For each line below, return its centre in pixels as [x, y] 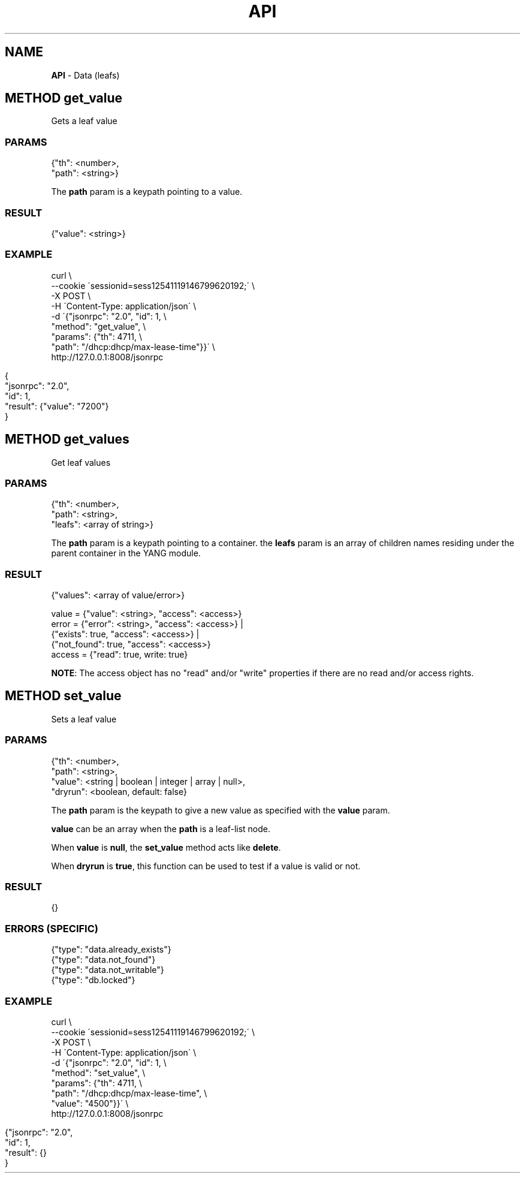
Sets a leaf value [84, 719]
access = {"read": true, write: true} [120, 655]
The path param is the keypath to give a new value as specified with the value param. [221, 810]
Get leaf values [81, 462]
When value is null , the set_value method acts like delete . [166, 847]
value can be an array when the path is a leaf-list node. [161, 828]
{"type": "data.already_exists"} [111, 950]
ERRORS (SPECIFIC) [52, 928]
